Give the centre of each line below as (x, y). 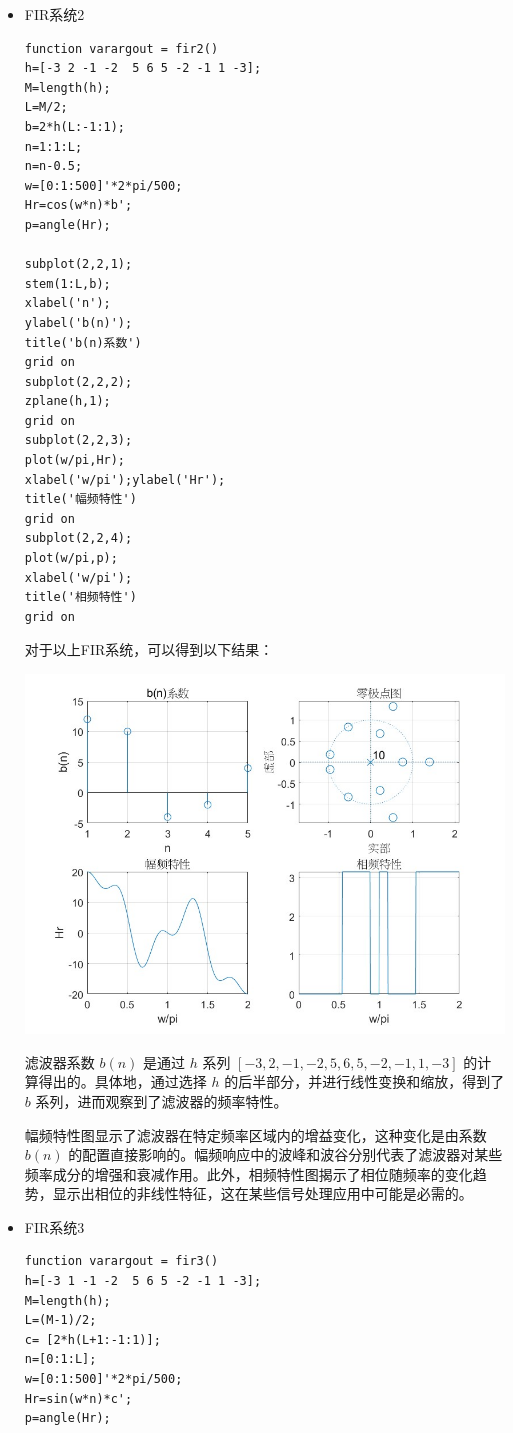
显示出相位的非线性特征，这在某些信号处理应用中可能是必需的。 (262, 1193)
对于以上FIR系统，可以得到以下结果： (149, 649)
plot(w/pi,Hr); (75, 460)
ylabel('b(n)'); (78, 322)
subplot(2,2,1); (78, 264)
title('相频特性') (80, 597)
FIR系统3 (54, 1226)
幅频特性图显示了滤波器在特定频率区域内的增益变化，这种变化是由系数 (255, 1134)
